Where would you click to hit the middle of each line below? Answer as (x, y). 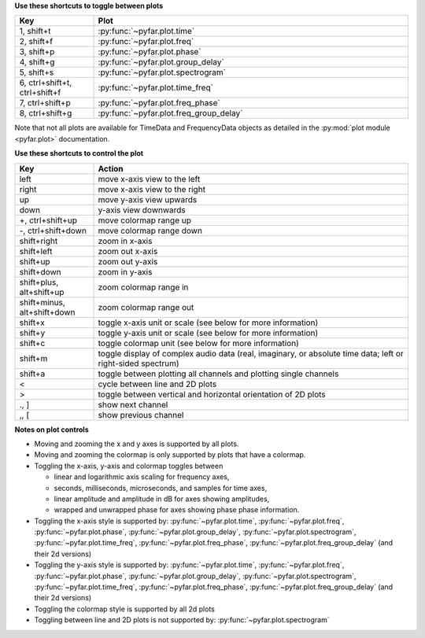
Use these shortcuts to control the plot (79, 153)
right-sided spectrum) (139, 363)
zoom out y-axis (128, 261)
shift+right (39, 241)
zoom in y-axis (125, 271)
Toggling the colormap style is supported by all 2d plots (125, 609)
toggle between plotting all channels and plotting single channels (218, 374)
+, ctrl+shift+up (48, 220)
